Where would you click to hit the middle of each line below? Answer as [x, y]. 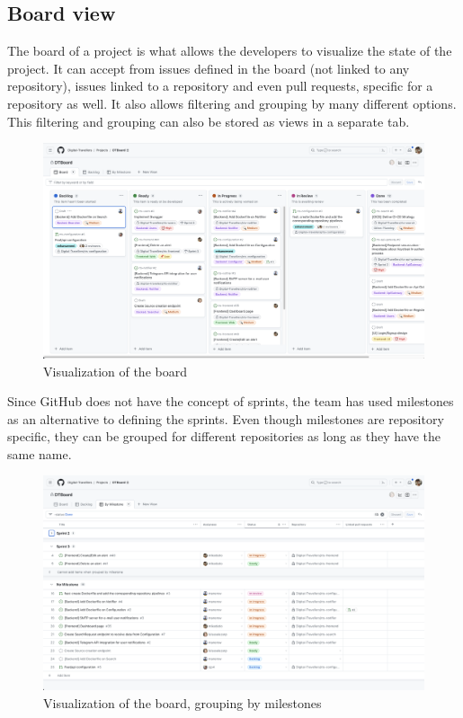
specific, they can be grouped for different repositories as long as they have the [224, 436]
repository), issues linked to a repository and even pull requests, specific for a [220, 86]
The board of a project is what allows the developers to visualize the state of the [230, 51]
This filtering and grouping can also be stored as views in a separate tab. [209, 121]
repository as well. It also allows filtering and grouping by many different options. [232, 103]
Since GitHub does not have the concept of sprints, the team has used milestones [231, 401]
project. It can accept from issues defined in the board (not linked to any [209, 68]
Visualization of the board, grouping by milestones [183, 702]
